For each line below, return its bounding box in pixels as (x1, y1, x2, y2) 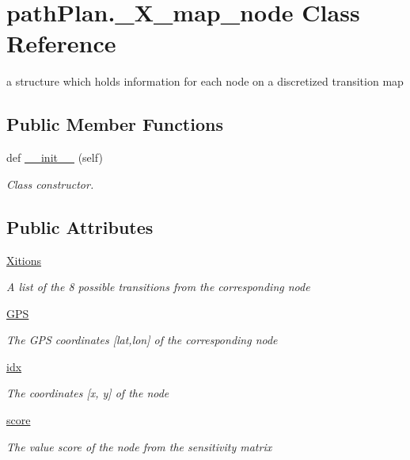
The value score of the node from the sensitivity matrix (6, 438, 272, 454)
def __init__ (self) (6, 149, 103, 166)
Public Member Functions (6, 112, 223, 136)
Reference (6, 27, 116, 59)
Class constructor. (6, 175, 94, 192)
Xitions (6, 251, 42, 268)
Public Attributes (6, 214, 154, 239)
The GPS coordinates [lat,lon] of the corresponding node (6, 332, 278, 348)
